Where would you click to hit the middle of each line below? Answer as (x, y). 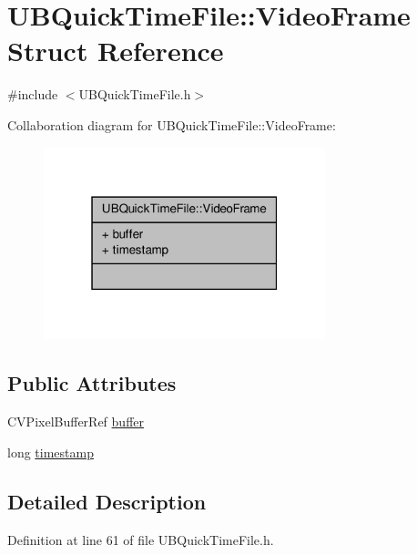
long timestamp (51, 452)
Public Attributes (92, 383)
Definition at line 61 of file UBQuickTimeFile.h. (141, 539)
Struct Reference (116, 51)
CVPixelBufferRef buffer (76, 421)
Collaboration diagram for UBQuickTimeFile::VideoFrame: (172, 124)
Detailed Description (107, 501)
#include (33, 94)
